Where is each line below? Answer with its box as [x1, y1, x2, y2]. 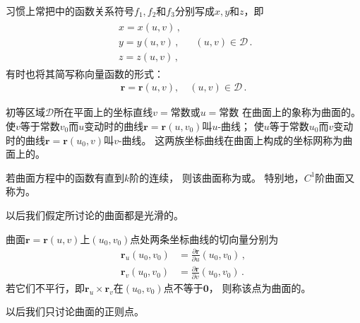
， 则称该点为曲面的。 [208, 280, 311, 295]
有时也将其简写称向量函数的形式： [6, 66, 164, 81]
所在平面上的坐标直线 [54, 105, 153, 119]
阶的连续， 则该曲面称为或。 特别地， [129, 170, 304, 184]
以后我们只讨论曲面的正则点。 [6, 304, 144, 319]
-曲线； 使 [217, 118, 264, 133]
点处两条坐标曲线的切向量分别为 [130, 231, 279, 246]
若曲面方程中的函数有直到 [6, 170, 124, 184]
